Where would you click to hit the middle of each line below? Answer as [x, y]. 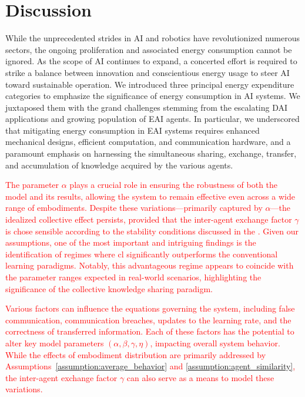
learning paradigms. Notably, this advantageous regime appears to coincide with [150, 265]
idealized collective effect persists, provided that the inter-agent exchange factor [149, 219]
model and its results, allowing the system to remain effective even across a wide [150, 196]
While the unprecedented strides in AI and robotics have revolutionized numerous [153, 38]
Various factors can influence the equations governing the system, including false [150, 308]
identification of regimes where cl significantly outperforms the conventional [142, 254]
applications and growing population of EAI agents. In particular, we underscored [152, 119]
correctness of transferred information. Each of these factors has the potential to [150, 331]
